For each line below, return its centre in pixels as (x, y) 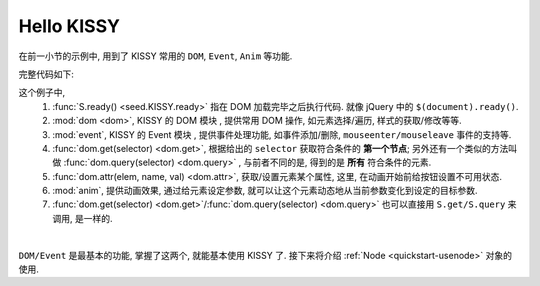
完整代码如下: (46, 74)
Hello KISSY (69, 26)
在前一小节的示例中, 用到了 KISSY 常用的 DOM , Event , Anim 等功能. (155, 56)
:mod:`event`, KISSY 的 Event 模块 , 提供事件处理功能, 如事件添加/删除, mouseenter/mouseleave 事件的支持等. (282, 134)
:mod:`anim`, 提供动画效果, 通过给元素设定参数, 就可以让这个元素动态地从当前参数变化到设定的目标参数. (265, 191)
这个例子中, (42, 92)
